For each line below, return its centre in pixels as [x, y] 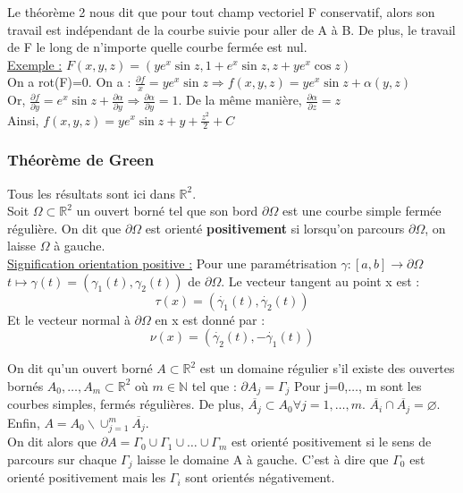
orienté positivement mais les [87, 477]
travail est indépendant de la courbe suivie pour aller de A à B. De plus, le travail [231, 29]
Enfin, [24, 422]
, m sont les [390, 385]
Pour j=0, [321, 385]
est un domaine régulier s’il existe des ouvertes [327, 368]
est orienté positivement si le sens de [332, 442]
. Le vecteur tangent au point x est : [320, 280]
